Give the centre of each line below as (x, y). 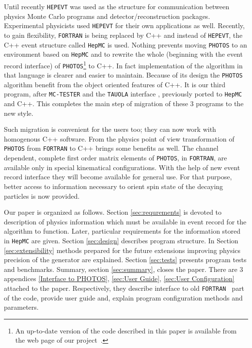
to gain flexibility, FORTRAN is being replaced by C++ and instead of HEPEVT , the (123, 35)
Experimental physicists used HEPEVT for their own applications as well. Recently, (124, 25)
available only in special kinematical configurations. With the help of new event (122, 167)
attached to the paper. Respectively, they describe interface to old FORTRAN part (124, 288)
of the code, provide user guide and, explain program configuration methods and (123, 297)
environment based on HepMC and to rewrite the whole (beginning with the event (123, 54)
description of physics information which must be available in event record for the (125, 221)
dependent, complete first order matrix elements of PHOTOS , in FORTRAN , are (116, 158)
